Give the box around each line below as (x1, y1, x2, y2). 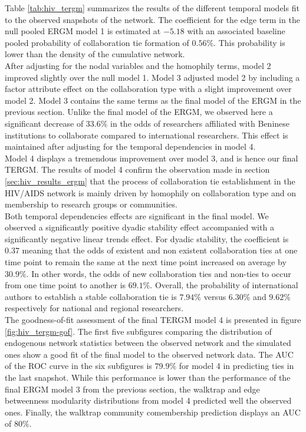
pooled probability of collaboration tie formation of (5, 36, 189, 48)
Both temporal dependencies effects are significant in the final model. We (5, 209, 269, 222)
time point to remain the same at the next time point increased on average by (5, 256, 287, 268)
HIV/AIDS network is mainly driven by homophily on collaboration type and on (5, 186, 296, 199)
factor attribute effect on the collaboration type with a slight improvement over (5, 83, 292, 95)
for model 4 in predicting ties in (179, 360, 294, 372)
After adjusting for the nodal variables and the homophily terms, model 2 (5, 59, 271, 71)
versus (203, 290, 226, 302)
